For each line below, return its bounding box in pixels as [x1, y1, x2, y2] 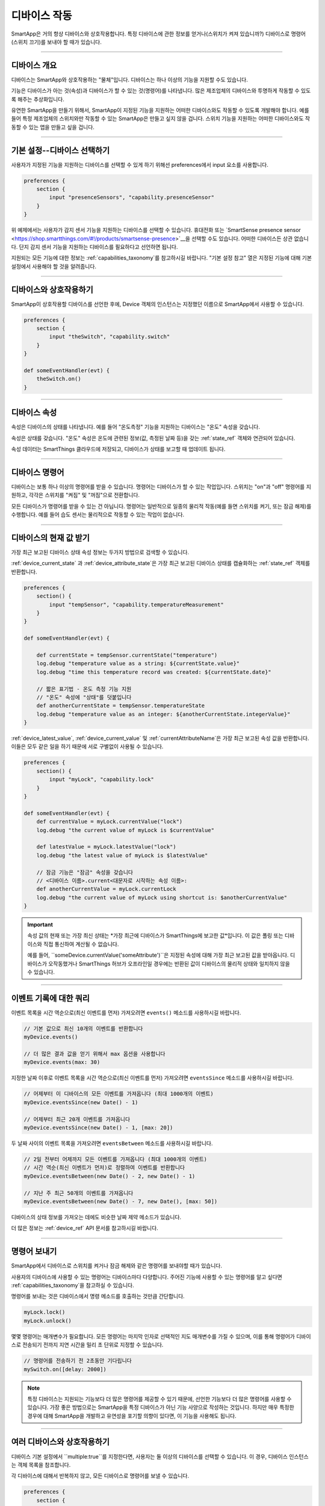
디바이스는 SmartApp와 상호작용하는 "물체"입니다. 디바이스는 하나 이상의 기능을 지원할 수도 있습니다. [11, 76, 248, 83]
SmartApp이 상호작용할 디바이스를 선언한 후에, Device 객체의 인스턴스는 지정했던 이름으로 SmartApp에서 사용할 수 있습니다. [11, 300, 304, 307]
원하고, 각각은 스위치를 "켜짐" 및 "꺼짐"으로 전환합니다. [11, 492, 140, 499]
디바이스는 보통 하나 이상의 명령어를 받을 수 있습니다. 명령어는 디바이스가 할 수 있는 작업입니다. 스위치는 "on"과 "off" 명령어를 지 [11, 483, 311, 490]
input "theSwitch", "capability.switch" [49, 333, 170, 340]
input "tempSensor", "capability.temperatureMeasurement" [49, 601, 224, 608]
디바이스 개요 [11, 60, 57, 70]
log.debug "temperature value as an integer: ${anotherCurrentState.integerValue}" [36, 711, 291, 717]
